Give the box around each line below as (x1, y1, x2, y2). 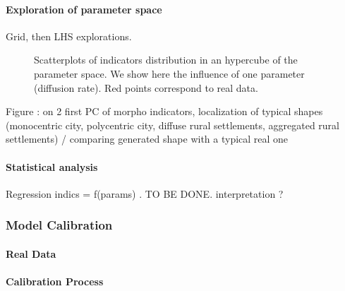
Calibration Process (6, 273, 104, 288)
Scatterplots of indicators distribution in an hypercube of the (34, 52, 298, 67)
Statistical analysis (6, 159, 98, 174)
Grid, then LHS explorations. (6, 28, 132, 43)
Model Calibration (6, 216, 113, 234)
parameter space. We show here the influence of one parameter (34, 66, 305, 81)
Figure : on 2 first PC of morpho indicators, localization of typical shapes (6, 104, 323, 119)
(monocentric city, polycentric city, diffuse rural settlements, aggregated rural (6, 117, 340, 132)
